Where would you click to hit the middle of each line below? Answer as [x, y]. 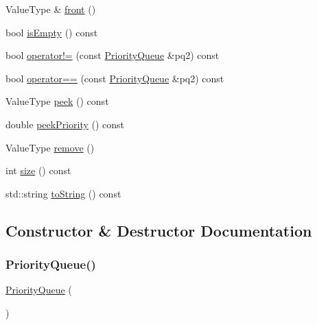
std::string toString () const [63, 193]
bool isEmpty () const [52, 32]
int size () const [38, 170]
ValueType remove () [50, 147]
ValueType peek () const [57, 101]
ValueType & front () [51, 9]
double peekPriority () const [65, 124]
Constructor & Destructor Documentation [159, 230]
